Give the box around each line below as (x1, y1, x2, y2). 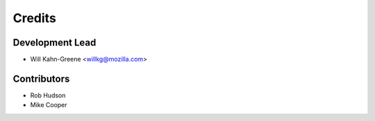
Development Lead (12, 37, 97, 48)
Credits (12, 10, 57, 26)
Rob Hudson (30, 91, 66, 100)
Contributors (12, 73, 70, 84)
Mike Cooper (30, 101, 67, 109)
